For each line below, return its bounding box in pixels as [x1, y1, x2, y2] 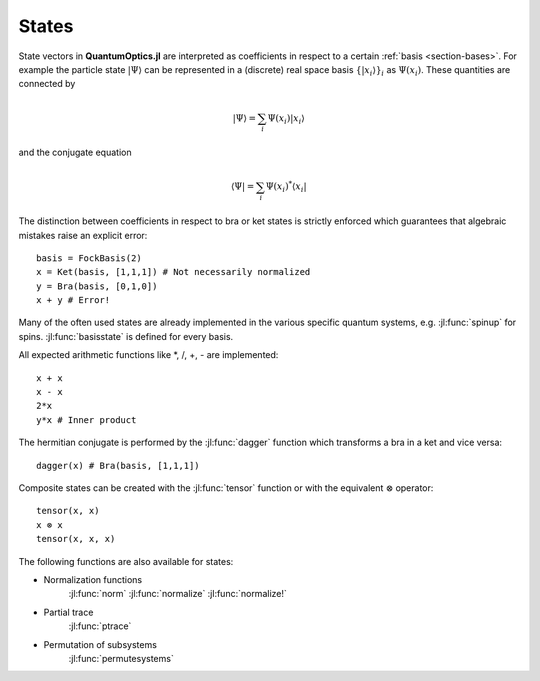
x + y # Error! [36, 295, 111, 306]
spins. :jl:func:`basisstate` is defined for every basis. [18, 330, 234, 342]
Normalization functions [43, 573, 143, 585]
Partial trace [43, 606, 94, 618]
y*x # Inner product [36, 414, 137, 425]
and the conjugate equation [18, 146, 132, 159]
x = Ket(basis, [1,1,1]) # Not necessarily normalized [36, 266, 311, 278]
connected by [18, 78, 76, 90]
